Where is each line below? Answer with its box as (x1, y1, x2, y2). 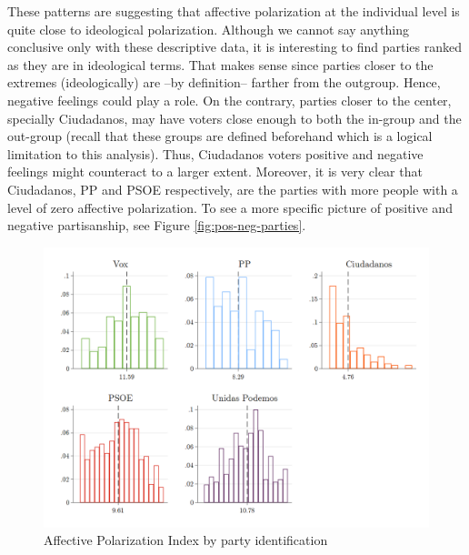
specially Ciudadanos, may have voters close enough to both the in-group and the (7, 108, 462, 127)
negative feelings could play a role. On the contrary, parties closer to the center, (7, 90, 452, 109)
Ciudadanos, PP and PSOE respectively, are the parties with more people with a (7, 179, 458, 198)
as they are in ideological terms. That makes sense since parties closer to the (7, 55, 434, 74)
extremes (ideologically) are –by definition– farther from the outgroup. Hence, (7, 73, 441, 92)
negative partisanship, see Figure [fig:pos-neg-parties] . (7, 216, 306, 235)
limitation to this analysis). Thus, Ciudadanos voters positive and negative (7, 144, 424, 163)
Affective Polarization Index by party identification (44, 530, 328, 550)
